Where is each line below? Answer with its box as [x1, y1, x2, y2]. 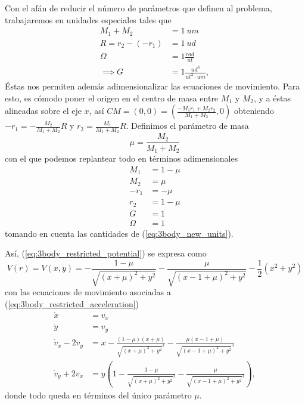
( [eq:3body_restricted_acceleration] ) [5, 297, 139, 310]
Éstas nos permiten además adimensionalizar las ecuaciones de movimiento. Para [5, 80, 300, 92]
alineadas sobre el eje [5, 104, 82, 117]
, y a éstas [254, 91, 291, 104]
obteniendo [234, 104, 274, 117]
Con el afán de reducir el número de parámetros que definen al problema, [5, 2, 272, 14]
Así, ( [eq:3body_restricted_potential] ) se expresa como [5, 247, 207, 259]
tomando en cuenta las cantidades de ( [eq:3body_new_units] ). [5, 227, 234, 239]
